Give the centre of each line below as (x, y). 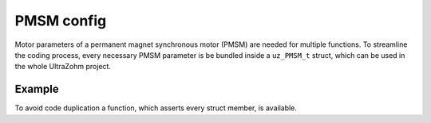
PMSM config (61, 21)
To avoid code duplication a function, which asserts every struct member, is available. (156, 108)
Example (37, 89)
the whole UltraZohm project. (63, 67)
